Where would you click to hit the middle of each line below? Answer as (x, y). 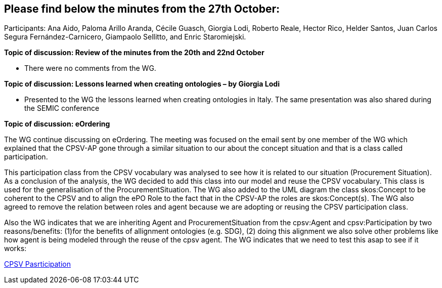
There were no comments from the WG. (90, 68)
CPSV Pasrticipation (37, 264)
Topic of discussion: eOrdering (57, 124)
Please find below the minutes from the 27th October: (142, 9)
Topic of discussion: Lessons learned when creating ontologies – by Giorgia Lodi (142, 84)
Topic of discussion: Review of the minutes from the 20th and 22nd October (134, 53)
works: (15, 249)
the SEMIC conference (62, 108)
